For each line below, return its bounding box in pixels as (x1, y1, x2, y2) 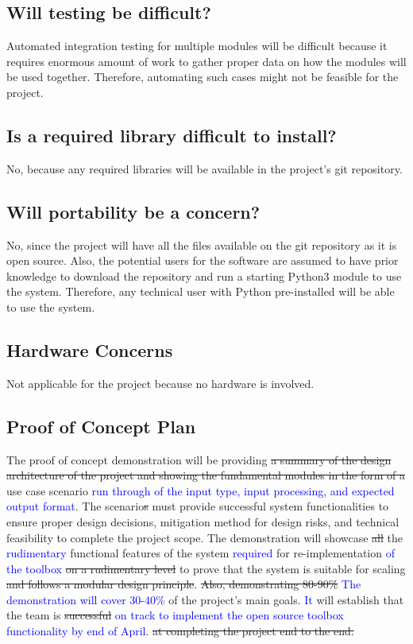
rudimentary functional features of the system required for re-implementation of (6, 545, 396, 561)
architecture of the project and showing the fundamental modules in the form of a (6, 467, 405, 483)
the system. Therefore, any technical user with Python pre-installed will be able (6, 283, 395, 300)
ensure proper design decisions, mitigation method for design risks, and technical (6, 513, 399, 530)
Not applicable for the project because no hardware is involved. (6, 374, 315, 391)
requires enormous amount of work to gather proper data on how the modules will (6, 52, 407, 69)
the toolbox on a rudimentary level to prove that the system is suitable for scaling (6, 560, 406, 576)
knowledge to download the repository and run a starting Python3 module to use (6, 267, 402, 284)
